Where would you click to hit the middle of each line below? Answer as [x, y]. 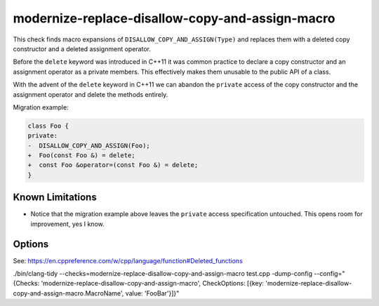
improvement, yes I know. [67, 224]
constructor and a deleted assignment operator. [82, 48]
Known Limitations [55, 198]
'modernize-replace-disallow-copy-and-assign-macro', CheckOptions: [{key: [153, 284]
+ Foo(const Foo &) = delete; [82, 155]
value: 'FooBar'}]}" [152, 293]
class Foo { [48, 126]
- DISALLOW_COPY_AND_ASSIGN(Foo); [89, 145]
